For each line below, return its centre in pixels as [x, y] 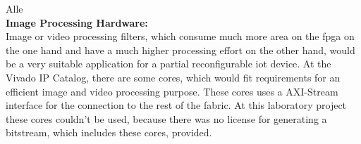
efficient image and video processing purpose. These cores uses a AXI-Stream [172, 91]
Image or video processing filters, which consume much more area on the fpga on [180, 36]
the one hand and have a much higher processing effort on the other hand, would [180, 50]
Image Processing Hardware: [77, 22]
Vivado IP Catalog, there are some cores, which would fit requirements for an [173, 77]
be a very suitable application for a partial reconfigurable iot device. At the [169, 64]
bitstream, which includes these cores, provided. [109, 132]
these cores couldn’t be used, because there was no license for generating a [166, 118]
